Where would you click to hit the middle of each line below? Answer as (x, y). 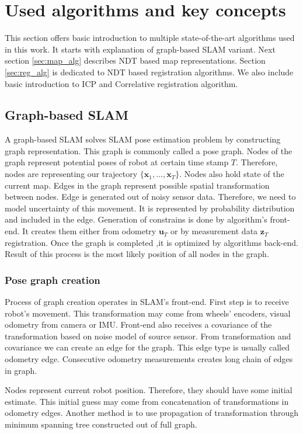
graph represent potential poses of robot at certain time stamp (117, 162)
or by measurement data (214, 231)
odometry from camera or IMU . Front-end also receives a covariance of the (138, 324)
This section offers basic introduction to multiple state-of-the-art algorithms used (150, 38)
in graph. (21, 370)
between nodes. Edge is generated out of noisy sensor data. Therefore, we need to (150, 197)
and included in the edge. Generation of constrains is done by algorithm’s (136, 219)
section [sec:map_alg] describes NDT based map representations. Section (135, 60)
